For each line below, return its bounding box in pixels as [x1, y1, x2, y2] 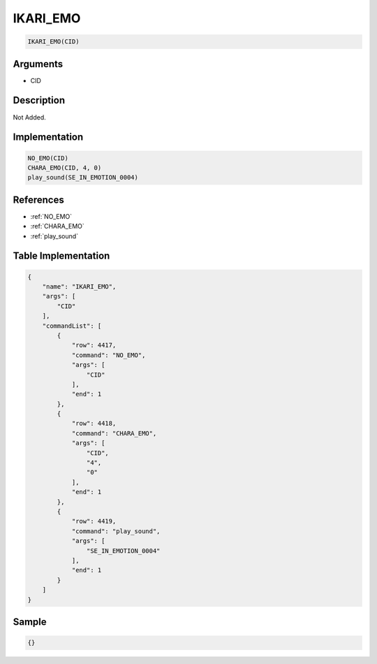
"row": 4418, [71, 419, 117, 428]
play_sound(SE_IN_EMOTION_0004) [27, 173, 139, 182]
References [13, 194, 64, 205]
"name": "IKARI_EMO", [42, 283, 117, 290]
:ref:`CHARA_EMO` [30, 222, 85, 231]
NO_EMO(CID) [27, 154, 69, 162]
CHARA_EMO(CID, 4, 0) [27, 164, 102, 171]
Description [13, 94, 66, 106]
